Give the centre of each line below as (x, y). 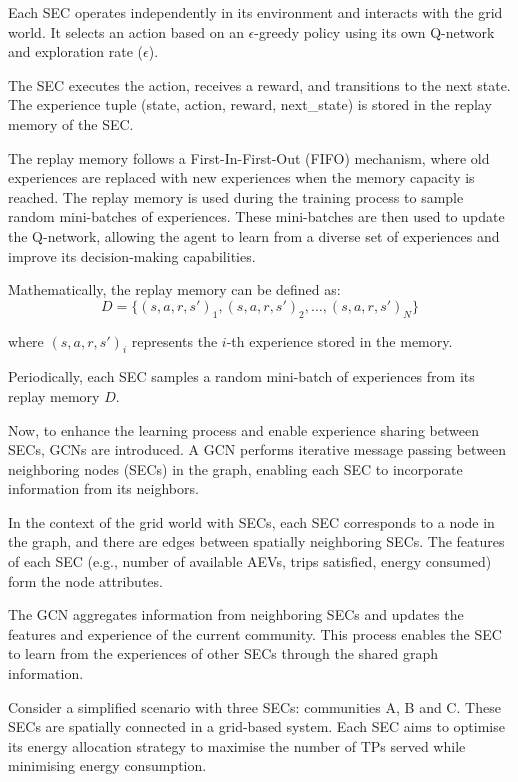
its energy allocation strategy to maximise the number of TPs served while (237, 745)
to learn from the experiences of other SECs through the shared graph (223, 653)
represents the (174, 340)
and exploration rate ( (76, 51)
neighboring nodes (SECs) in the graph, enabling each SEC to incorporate (235, 468)
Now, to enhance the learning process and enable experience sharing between (243, 429)
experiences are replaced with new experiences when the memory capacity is (241, 177)
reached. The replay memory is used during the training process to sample (236, 196)
